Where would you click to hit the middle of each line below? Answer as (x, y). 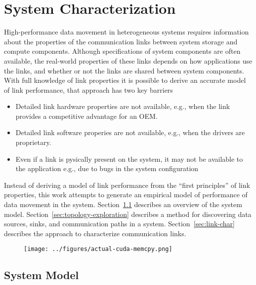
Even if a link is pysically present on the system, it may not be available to (129, 159)
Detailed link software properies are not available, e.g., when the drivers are (130, 132)
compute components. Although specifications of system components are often (122, 51)
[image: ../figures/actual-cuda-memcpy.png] (98, 249)
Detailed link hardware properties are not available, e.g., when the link (123, 106)
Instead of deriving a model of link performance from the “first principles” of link (127, 185)
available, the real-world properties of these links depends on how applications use (128, 60)
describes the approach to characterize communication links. (95, 233)
